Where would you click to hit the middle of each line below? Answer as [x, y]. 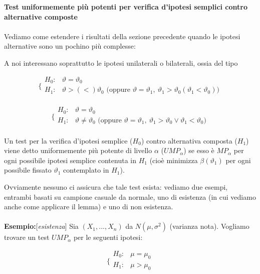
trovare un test [27, 237]
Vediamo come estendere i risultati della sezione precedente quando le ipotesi [122, 36]
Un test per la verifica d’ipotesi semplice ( [68, 140]
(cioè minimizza [174, 160]
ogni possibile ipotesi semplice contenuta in [70, 160]
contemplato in [86, 170]
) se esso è [199, 150]
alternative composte [41, 16]
